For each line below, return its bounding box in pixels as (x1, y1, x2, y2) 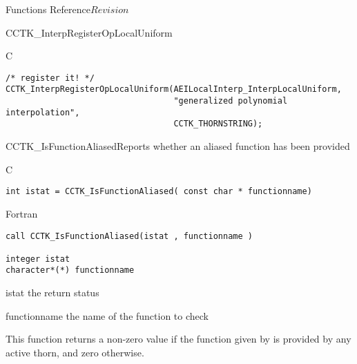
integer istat (6, 253, 70, 264)
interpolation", (6, 107, 80, 117)
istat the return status (6, 285, 99, 300)
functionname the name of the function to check (6, 308, 209, 323)
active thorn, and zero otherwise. (6, 345, 144, 359)
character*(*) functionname (6, 265, 135, 276)
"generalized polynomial (173, 96, 288, 106)
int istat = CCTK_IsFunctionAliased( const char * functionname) (6, 186, 312, 197)
